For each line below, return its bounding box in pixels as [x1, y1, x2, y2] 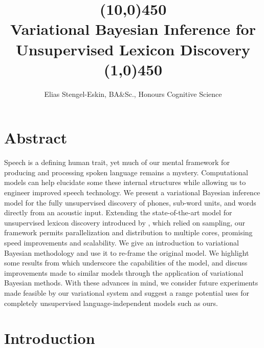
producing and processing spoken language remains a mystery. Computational [4, 167, 248, 177]
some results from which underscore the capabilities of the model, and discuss [4, 257, 248, 268]
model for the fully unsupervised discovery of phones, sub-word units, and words [4, 197, 256, 208]
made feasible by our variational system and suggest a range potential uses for [4, 287, 250, 298]
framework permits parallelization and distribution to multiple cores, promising [4, 227, 253, 238]
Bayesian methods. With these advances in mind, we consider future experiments [4, 277, 258, 288]
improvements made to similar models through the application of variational [4, 267, 244, 278]
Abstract [4, 127, 68, 148]
